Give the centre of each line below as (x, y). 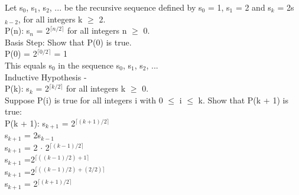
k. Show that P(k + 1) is (243, 100)
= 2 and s (253, 7)
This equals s (28, 65)
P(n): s (17, 30)
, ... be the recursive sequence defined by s (126, 7)
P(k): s (17, 88)
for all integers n (97, 30)
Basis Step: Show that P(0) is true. (68, 42)
